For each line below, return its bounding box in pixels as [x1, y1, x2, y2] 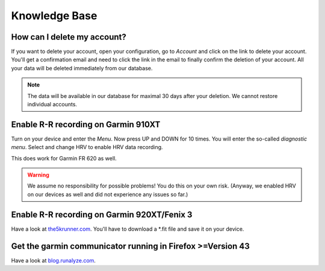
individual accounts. [27, 101, 78, 108]
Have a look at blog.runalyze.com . [11, 257, 96, 264]
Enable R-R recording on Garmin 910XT [11, 119, 161, 129]
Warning [27, 171, 49, 178]
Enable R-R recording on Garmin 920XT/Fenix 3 [11, 209, 193, 219]
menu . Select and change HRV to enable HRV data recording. [11, 144, 163, 151]
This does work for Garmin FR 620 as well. [11, 154, 117, 162]
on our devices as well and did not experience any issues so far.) [27, 190, 188, 198]
